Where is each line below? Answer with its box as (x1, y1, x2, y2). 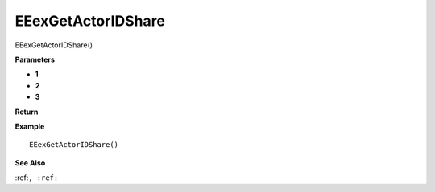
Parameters (14, 55, 56, 64)
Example (14, 121, 45, 131)
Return (14, 107, 39, 116)
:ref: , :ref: (14, 173, 59, 182)
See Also (14, 157, 46, 168)
